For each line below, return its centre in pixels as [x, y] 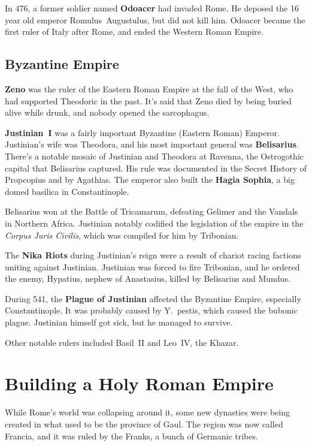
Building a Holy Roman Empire [139, 383]
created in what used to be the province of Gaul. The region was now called [144, 424]
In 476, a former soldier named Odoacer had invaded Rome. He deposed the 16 [152, 8]
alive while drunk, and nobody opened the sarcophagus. [107, 112]
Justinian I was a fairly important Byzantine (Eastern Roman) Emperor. [142, 132]
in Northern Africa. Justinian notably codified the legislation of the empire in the [154, 223]
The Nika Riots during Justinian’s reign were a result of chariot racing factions [153, 255]
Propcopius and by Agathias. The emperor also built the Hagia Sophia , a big [150, 180]
